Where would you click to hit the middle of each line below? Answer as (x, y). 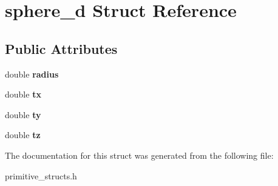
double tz (23, 135)
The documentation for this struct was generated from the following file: (139, 155)
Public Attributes (61, 48)
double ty (23, 114)
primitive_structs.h (41, 175)
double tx (23, 94)
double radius (32, 74)
